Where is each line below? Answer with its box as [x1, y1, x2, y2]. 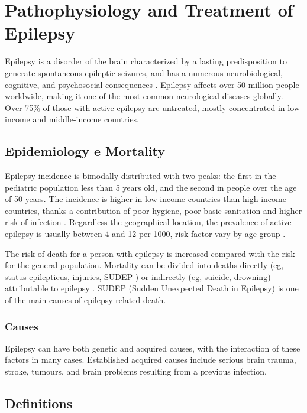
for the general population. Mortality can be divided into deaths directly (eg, [5, 259, 284, 271]
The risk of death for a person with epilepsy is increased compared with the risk [5, 247, 295, 259]
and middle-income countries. [33, 113, 139, 125]
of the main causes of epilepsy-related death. [5, 294, 166, 306]
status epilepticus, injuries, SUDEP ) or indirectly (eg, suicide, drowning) [5, 270, 271, 282]
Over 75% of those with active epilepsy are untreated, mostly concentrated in [5, 101, 285, 113]
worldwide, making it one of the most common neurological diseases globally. [5, 90, 283, 102]
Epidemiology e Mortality [5, 142, 166, 160]
